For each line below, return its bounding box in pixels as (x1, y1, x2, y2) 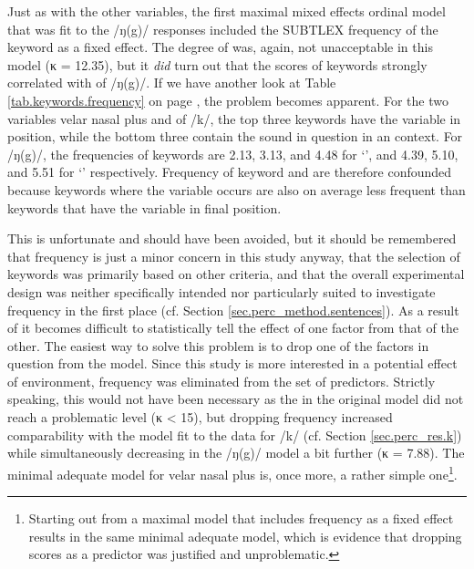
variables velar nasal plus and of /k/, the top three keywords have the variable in (7, 109, 461, 128)
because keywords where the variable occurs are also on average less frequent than (7, 180, 466, 199)
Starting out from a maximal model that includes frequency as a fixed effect (28, 509, 454, 528)
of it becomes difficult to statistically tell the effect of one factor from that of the (7, 318, 459, 337)
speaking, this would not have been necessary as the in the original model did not (7, 389, 464, 409)
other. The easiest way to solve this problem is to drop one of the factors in (7, 336, 429, 355)
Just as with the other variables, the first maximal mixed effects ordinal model (7, 2, 446, 20)
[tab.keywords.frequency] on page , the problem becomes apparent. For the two (7, 90, 448, 109)
